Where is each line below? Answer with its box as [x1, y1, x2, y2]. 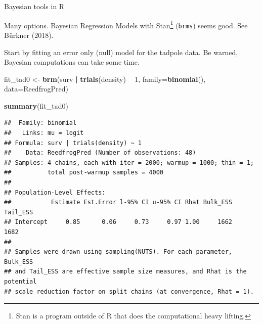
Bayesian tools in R [4, 1, 65, 11]
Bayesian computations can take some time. [4, 57, 140, 67]
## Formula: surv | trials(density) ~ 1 [4, 139, 142, 147]
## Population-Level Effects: [4, 189, 106, 196]
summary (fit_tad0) [4, 100, 68, 111]
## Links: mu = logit [4, 129, 84, 137]
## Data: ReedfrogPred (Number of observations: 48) [4, 149, 196, 157]
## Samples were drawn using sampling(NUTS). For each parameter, [4, 248, 233, 256]
